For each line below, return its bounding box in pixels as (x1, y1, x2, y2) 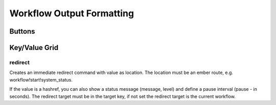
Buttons (9, 27, 35, 36)
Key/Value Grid (9, 43, 59, 52)
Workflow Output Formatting (9, 8, 134, 19)
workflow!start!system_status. (9, 76, 73, 83)
